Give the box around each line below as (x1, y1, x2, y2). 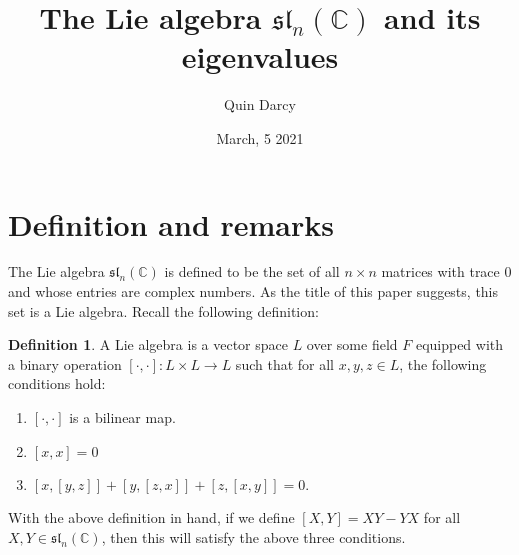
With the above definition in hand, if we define (8, 507, 295, 528)
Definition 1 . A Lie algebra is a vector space (8, 334, 288, 355)
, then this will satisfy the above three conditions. (101, 526, 406, 547)
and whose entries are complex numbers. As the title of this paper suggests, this (8, 281, 499, 302)
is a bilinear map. (69, 407, 176, 427)
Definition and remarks (8, 203, 334, 244)
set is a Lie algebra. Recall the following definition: (8, 300, 319, 321)
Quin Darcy (224, 94, 296, 115)
